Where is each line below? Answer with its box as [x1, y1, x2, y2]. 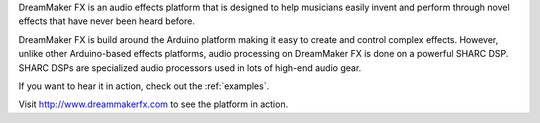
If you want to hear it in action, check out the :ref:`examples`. [18, 80, 270, 92]
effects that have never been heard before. [18, 15, 195, 27]
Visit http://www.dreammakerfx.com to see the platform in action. [18, 98, 289, 110]
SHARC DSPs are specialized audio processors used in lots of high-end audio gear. [18, 61, 362, 74]
